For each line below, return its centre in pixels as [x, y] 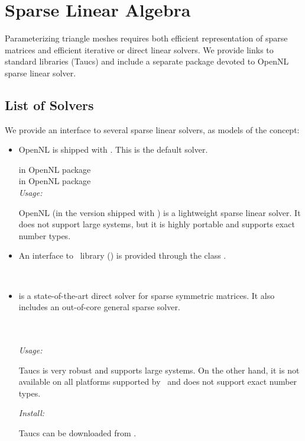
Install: [32, 413]
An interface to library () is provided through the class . [122, 255]
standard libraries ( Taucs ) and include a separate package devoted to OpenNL [147, 61]
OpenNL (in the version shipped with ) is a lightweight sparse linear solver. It [160, 212]
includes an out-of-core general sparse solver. [99, 307]
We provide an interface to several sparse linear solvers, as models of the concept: [152, 129]
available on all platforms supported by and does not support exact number [158, 382]
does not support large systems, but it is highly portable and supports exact [157, 224]
